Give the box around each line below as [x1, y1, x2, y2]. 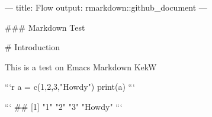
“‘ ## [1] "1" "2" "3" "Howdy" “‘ [5, 100, 123, 112]
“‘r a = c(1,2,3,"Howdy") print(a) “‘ [5, 80, 135, 93]
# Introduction [5, 41, 60, 53]
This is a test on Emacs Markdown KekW [5, 60, 157, 73]
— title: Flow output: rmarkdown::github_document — [5, 1, 207, 13]
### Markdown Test [5, 21, 85, 33]
